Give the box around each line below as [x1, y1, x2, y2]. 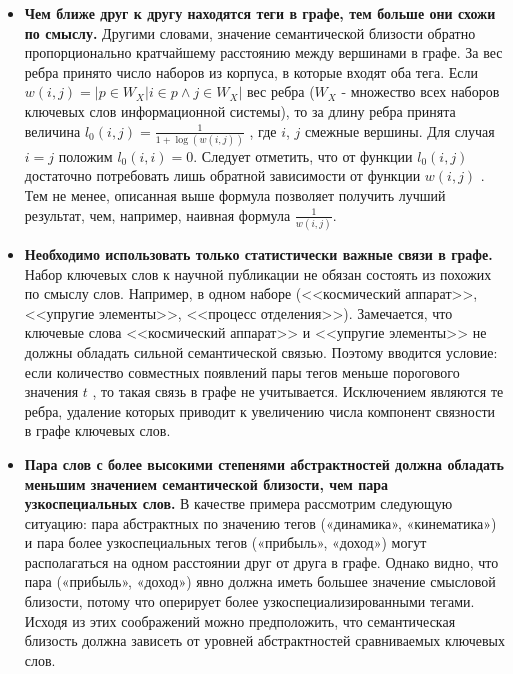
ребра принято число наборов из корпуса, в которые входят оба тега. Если [24, 61, 478, 82]
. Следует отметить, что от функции [193, 145, 413, 166]
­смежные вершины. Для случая [305, 120, 495, 141]
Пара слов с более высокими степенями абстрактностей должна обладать [24, 453, 504, 474]
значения [24, 381, 79, 402]
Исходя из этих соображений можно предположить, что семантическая [24, 610, 456, 631]
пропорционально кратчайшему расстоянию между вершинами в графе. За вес [24, 42, 503, 63]
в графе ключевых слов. [24, 420, 171, 441]
